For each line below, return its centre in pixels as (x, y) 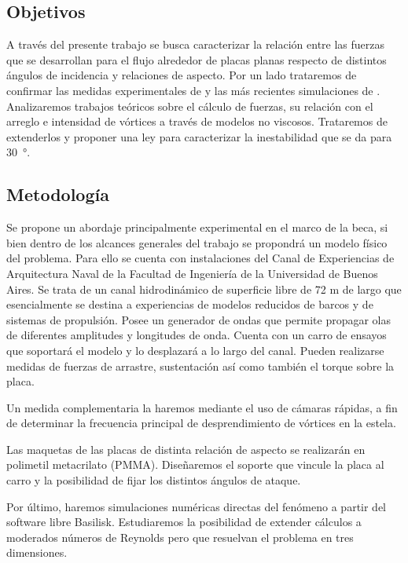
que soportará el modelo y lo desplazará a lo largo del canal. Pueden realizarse (195, 350)
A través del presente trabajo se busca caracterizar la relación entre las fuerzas (196, 44)
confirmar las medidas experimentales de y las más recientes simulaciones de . (193, 90)
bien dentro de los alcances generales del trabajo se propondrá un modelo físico (197, 242)
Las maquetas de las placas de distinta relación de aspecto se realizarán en (186, 449)
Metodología (58, 194)
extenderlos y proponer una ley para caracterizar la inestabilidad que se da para (199, 136)
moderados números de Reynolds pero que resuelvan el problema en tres (180, 537)
